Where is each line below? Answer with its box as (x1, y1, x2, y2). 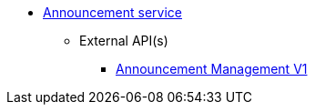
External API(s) (79, 33, 168, 48)
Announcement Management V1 (116, 61, 308, 76)
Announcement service (43, 5, 182, 20)
